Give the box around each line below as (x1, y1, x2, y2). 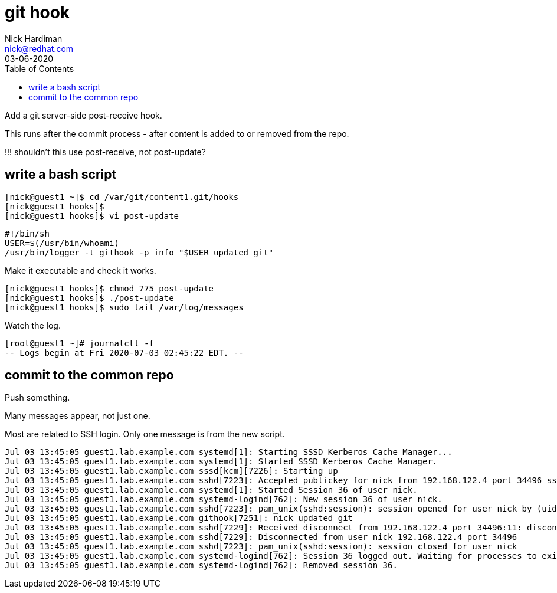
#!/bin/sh (5, 228, 50, 238)
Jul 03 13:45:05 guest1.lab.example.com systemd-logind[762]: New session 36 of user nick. (5, 494, 443, 504)
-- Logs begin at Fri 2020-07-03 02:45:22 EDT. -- (5, 348, 244, 358)
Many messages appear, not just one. (5, 411, 150, 421)
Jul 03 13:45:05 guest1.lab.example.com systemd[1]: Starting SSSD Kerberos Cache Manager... (5, 447, 453, 457)
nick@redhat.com (5, 43, 74, 54)
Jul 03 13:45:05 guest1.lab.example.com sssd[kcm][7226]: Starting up (5, 466, 338, 476)
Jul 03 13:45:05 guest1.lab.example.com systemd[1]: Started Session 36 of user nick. (5, 485, 418, 495)
